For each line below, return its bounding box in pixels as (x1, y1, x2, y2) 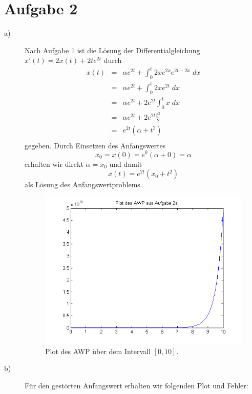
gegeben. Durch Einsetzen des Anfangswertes (25, 140, 166, 150)
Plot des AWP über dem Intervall (45, 345, 151, 356)
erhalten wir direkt (25, 158, 83, 169)
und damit (109, 158, 142, 169)
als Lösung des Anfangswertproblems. (25, 179, 142, 190)
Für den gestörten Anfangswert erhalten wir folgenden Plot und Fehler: (25, 380, 248, 391)
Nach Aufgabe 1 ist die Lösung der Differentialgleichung (25, 45, 200, 55)
